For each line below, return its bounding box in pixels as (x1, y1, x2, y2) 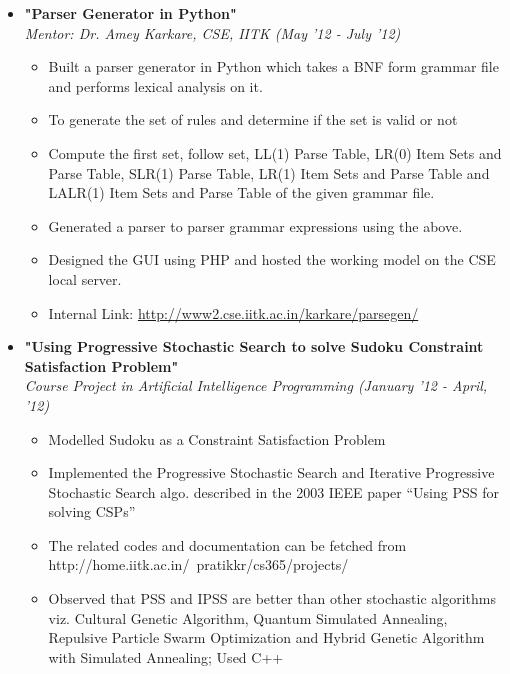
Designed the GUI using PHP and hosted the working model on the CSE (48, 249, 496, 270)
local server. (48, 268, 122, 289)
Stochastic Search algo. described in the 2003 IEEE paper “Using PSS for (48, 481, 499, 502)
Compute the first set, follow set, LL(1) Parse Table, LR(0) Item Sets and (48, 142, 502, 163)
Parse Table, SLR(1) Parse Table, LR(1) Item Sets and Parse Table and (48, 162, 490, 183)
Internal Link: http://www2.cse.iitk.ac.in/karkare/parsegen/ (48, 302, 419, 323)
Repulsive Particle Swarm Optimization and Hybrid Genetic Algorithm (48, 627, 485, 648)
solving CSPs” (48, 501, 136, 522)
